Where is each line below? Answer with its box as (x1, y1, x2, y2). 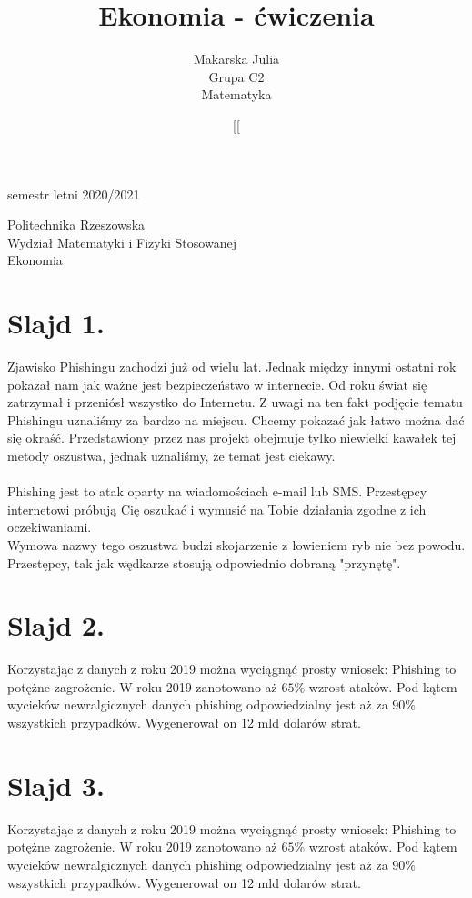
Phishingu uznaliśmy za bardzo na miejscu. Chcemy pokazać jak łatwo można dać (7, 410, 465, 429)
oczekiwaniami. (7, 517, 92, 536)
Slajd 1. (7, 304, 105, 342)
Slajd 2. (7, 607, 105, 644)
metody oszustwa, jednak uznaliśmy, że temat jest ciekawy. (7, 445, 336, 464)
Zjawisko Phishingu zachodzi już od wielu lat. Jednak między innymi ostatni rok (7, 357, 457, 375)
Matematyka (201, 85, 272, 104)
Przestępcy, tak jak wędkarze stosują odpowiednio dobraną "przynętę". (7, 553, 401, 572)
